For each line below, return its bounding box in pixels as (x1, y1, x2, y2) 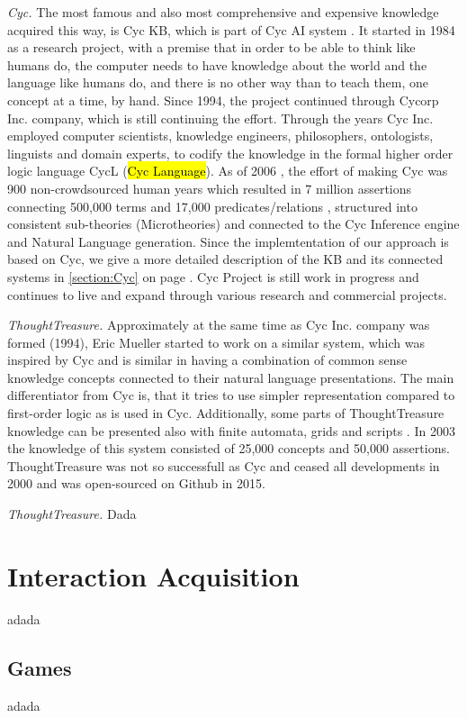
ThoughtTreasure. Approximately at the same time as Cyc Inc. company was (7, 315, 430, 334)
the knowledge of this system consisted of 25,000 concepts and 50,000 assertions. (7, 439, 450, 458)
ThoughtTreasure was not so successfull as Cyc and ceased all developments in (7, 456, 440, 475)
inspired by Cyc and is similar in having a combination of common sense (7, 350, 408, 369)
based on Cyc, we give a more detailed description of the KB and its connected (7, 250, 444, 268)
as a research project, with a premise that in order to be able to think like (7, 38, 416, 57)
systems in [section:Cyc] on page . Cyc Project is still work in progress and (7, 267, 419, 286)
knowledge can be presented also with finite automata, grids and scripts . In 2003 (7, 421, 455, 440)
